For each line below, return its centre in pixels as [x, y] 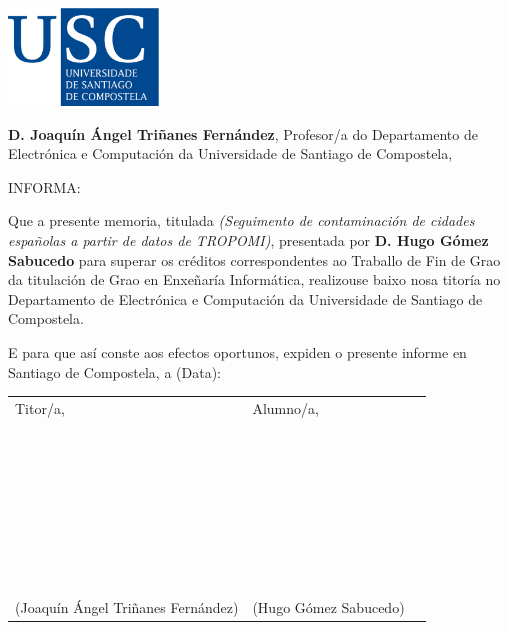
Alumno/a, [285, 407]
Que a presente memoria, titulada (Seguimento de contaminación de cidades [241, 220]
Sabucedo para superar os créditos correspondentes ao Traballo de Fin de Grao [254, 259]
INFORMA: [44, 186]
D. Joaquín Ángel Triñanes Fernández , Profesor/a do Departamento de [243, 133]
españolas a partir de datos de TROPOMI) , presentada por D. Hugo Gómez [248, 239]
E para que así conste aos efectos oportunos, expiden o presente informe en [237, 351]
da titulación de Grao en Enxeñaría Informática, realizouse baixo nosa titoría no [254, 279]
